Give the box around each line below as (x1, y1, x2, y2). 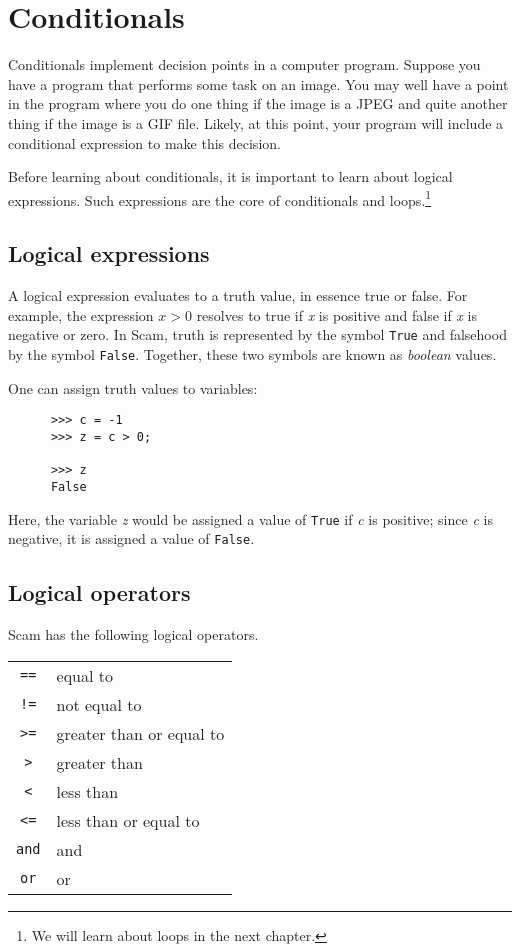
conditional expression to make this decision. (8, 132, 281, 153)
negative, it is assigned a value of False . (8, 528, 255, 549)
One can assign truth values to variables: (8, 377, 258, 398)
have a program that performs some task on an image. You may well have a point (8, 73, 509, 94)
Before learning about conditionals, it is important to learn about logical (8, 166, 453, 187)
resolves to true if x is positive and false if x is (196, 304, 477, 325)
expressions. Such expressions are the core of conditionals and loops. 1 (8, 186, 432, 210)
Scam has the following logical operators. (8, 624, 259, 645)
